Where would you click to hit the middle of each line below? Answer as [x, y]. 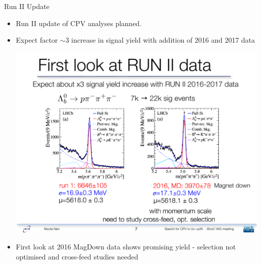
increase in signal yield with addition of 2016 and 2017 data [163, 40]
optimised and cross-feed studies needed [77, 256]
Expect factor [37, 40]
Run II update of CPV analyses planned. [79, 23]
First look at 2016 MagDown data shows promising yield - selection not [126, 247]
